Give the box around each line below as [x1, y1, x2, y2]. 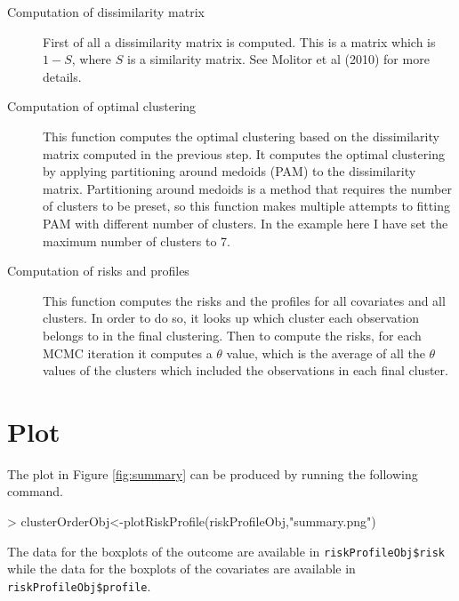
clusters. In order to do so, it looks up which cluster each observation [43, 309, 419, 327]
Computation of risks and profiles [7, 261, 189, 280]
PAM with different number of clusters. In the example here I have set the [43, 213, 448, 232]
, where [71, 50, 112, 68]
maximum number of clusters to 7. [43, 231, 230, 250]
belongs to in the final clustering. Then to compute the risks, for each [43, 325, 422, 344]
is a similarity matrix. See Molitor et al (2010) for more [127, 50, 430, 68]
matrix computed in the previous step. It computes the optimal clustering [43, 144, 445, 163]
